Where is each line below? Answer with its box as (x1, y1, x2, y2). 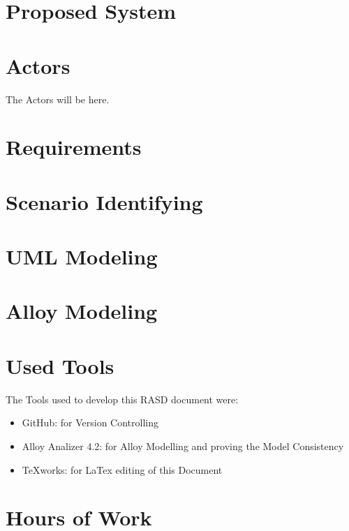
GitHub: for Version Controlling (22, 415, 158, 430)
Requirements (6, 133, 142, 161)
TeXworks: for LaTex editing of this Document (22, 462, 223, 477)
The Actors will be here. (6, 91, 110, 106)
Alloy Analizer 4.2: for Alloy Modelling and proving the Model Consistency (22, 438, 344, 453)
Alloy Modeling (6, 297, 158, 325)
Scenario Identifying (6, 187, 203, 216)
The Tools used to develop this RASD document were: (6, 391, 239, 406)
